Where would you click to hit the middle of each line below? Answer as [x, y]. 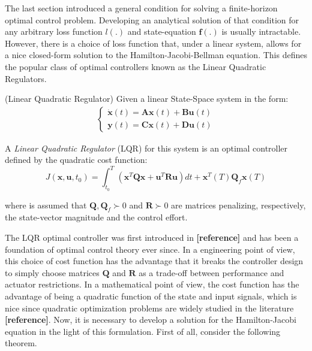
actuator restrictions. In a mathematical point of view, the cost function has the [152, 284]
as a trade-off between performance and [211, 272]
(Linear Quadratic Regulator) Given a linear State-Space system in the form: [147, 99]
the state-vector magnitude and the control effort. [96, 217]
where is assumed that [46, 205]
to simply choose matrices [52, 272]
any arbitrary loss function [54, 31]
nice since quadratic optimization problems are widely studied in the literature [149, 308]
